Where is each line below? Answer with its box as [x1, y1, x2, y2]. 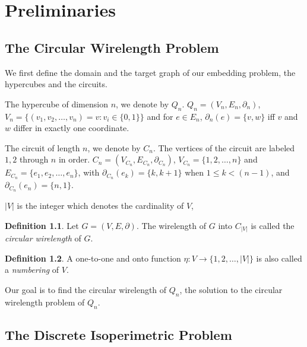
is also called [256, 252, 302, 264]
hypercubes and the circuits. [5, 78, 107, 90]
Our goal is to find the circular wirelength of [5, 283, 167, 295]
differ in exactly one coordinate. [13, 122, 129, 134]
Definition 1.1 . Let [5, 219, 79, 231]
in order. [58, 153, 90, 165]
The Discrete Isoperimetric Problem [5, 325, 232, 343]
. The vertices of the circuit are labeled [153, 141, 295, 154]
